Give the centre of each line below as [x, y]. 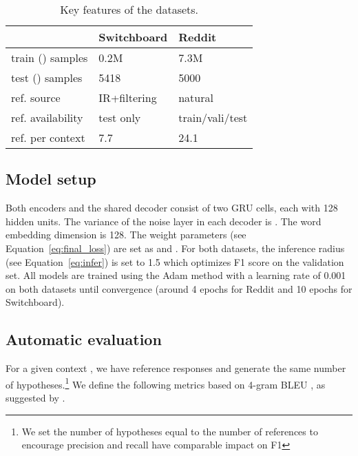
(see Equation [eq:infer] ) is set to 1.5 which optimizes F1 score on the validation [175, 261]
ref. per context [48, 137]
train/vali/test [213, 117]
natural [196, 97]
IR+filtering [128, 97]
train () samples [50, 58]
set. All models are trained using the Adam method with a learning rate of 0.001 [176, 275]
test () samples [47, 77]
